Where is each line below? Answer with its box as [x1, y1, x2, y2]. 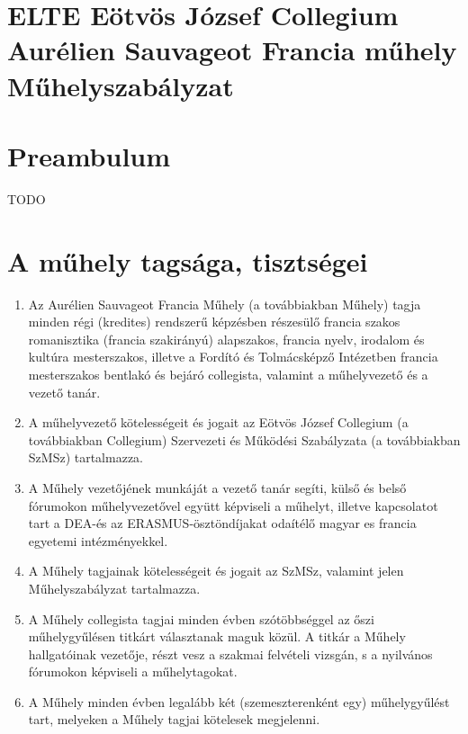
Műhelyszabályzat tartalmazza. [28, 578, 201, 597]
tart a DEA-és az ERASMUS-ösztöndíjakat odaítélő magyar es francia [28, 514, 417, 533]
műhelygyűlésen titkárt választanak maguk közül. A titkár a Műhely [28, 627, 406, 646]
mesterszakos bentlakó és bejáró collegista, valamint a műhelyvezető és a [28, 364, 428, 383]
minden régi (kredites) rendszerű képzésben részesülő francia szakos [28, 312, 400, 331]
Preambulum [7, 137, 171, 174]
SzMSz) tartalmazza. [28, 448, 144, 467]
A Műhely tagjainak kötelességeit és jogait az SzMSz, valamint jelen [28, 561, 404, 580]
